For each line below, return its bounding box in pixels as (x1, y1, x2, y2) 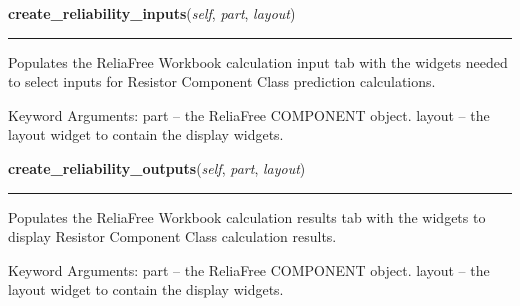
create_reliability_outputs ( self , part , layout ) (8, 157, 306, 178)
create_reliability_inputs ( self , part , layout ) (8, 3, 296, 23)
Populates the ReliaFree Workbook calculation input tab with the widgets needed (8, 51, 508, 72)
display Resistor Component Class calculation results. (8, 226, 337, 247)
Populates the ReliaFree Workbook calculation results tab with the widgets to (8, 206, 486, 227)
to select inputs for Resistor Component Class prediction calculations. (8, 71, 436, 92)
